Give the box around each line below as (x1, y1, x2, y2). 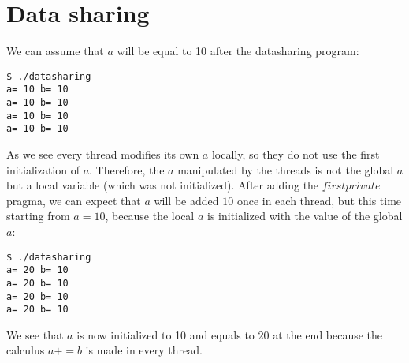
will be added (154, 192, 219, 208)
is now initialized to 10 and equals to (76, 326, 255, 342)
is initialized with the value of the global (206, 208, 403, 224)
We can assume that (6, 43, 104, 59)
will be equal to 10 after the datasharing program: (117, 43, 359, 59)
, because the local (105, 208, 195, 224)
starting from (6, 208, 70, 224)
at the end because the (273, 326, 383, 342)
